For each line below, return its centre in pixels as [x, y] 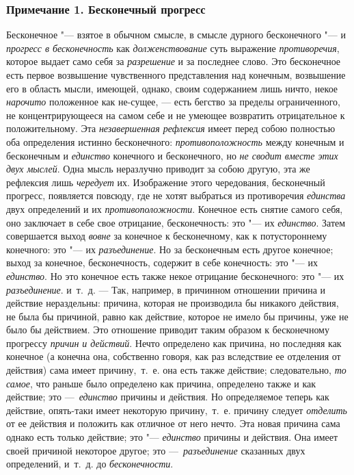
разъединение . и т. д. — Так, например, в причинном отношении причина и [166, 289]
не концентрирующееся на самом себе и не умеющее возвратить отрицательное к [176, 115]
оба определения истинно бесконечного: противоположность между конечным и [175, 141]
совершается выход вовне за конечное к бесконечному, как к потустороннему [167, 236]
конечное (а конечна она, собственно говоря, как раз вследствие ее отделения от [174, 356]
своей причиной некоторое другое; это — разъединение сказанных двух [156, 450]
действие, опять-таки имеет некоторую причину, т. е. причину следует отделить [177, 410]
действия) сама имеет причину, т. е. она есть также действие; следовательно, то [176, 370]
